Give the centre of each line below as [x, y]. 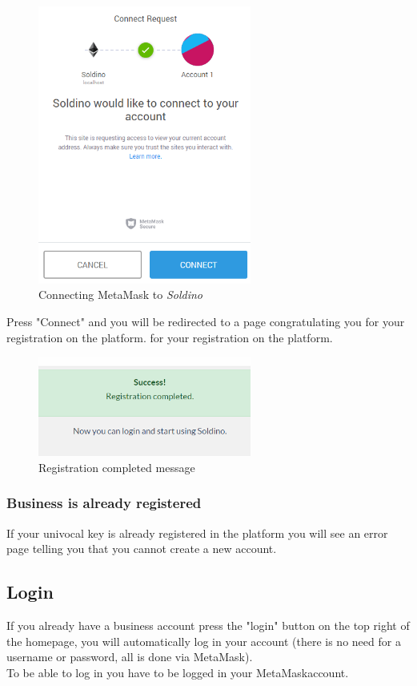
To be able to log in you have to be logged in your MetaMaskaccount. [178, 672]
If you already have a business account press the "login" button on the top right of [208, 625]
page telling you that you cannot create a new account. [142, 549]
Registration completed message [117, 467]
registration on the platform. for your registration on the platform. [170, 337]
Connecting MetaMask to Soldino [121, 295]
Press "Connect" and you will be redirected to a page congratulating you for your [206, 321]
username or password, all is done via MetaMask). [130, 657]
